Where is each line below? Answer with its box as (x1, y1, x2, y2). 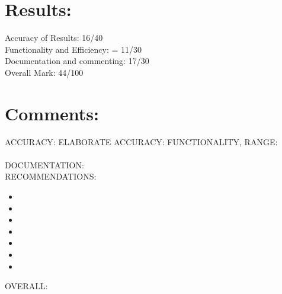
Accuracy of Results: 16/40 (5, 31, 103, 44)
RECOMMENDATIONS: (5, 170, 97, 183)
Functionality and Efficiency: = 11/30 (5, 43, 142, 55)
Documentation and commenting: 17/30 (5, 55, 149, 67)
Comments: (5, 101, 99, 125)
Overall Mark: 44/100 (5, 66, 84, 78)
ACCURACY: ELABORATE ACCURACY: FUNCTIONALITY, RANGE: (5, 135, 278, 148)
